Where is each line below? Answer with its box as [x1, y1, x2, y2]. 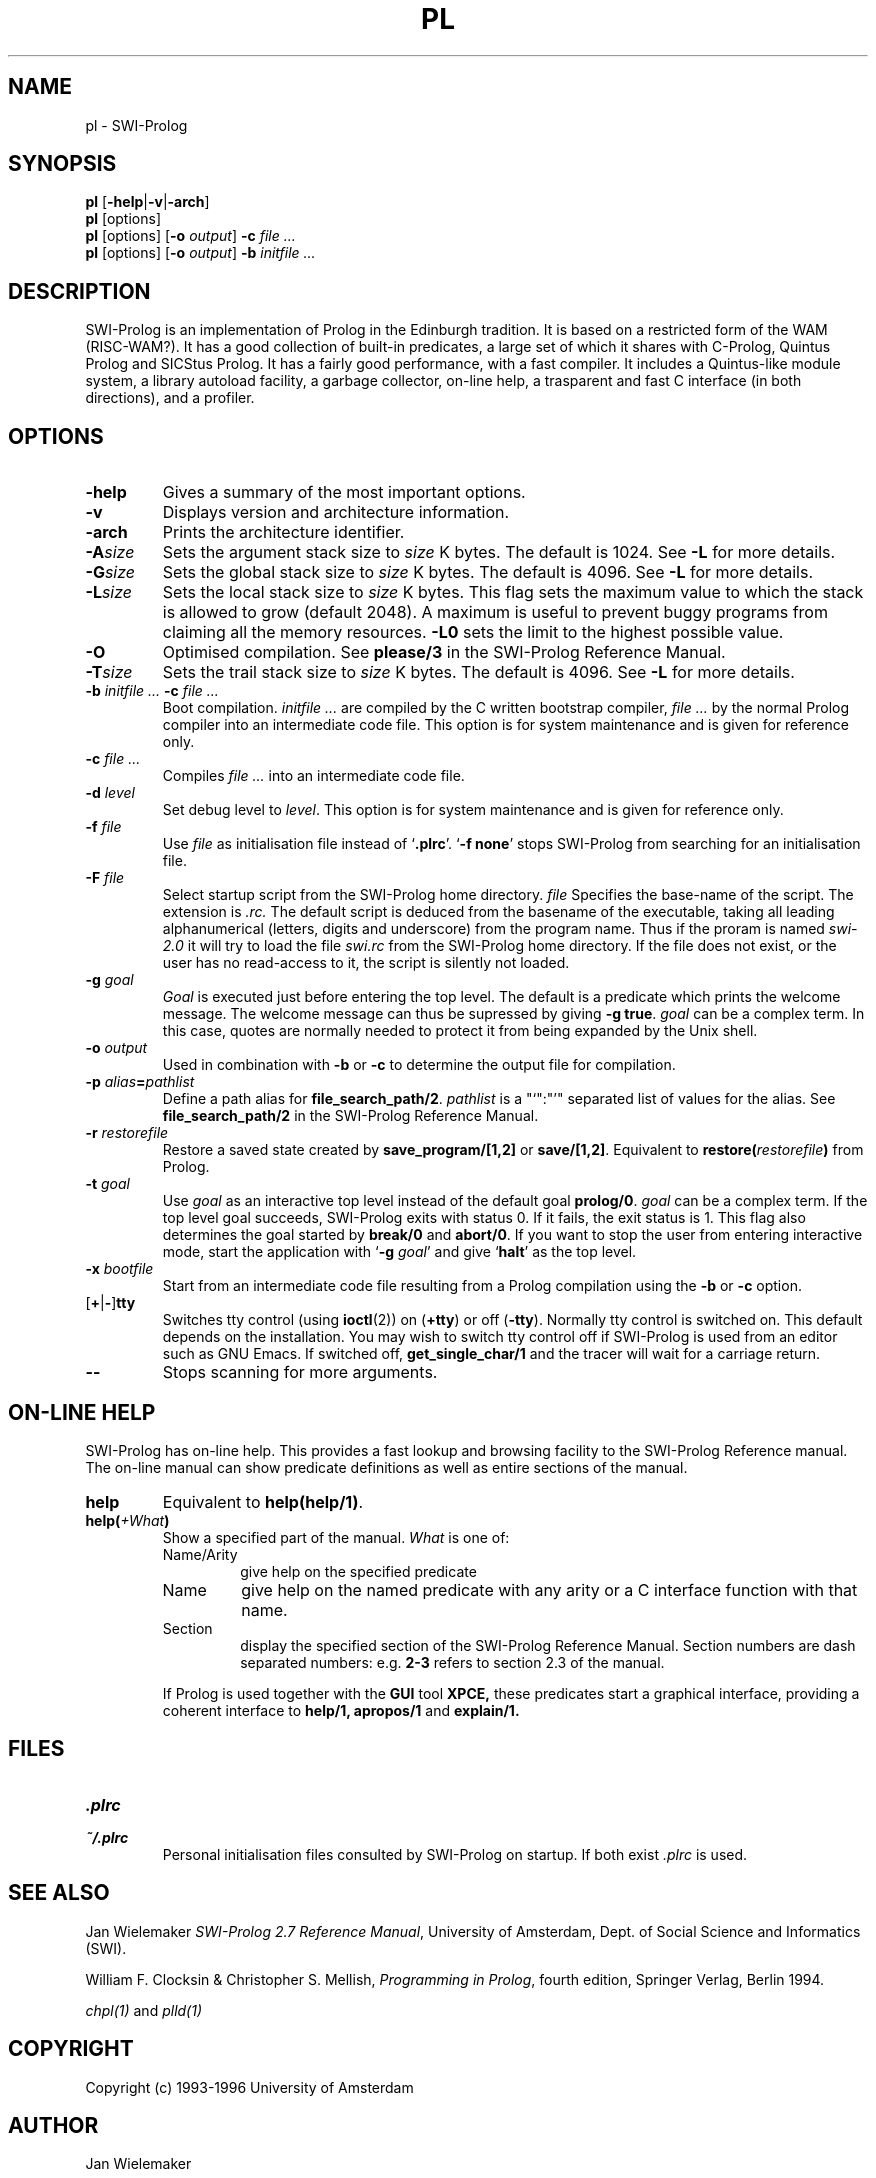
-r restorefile [85, 1124, 169, 1142]
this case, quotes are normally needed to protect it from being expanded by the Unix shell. [162, 1022, 758, 1040]
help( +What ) [85, 1511, 170, 1529]
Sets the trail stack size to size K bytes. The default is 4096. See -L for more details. [162, 662, 795, 683]
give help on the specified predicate [240, 1562, 477, 1580]
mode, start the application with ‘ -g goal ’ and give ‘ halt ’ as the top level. [162, 1243, 637, 1261]
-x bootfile [85, 1260, 154, 1278]
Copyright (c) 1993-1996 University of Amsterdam [85, 2078, 414, 2096]
